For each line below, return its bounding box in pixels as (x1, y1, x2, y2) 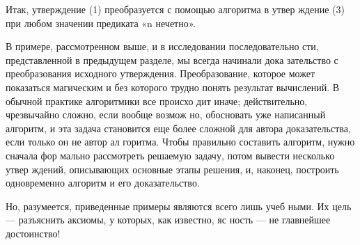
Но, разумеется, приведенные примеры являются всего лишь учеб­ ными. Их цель (6, 198, 352, 213)
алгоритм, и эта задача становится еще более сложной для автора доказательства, (6, 120, 351, 135)
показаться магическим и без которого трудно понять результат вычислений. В (6, 79, 340, 94)
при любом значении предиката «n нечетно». (6, 15, 196, 30)
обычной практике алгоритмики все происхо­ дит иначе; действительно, (6, 93, 308, 108)
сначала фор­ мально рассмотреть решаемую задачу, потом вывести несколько (6, 148, 335, 162)
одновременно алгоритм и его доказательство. (6, 175, 200, 190)
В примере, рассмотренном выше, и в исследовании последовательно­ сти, (6, 39, 319, 54)
